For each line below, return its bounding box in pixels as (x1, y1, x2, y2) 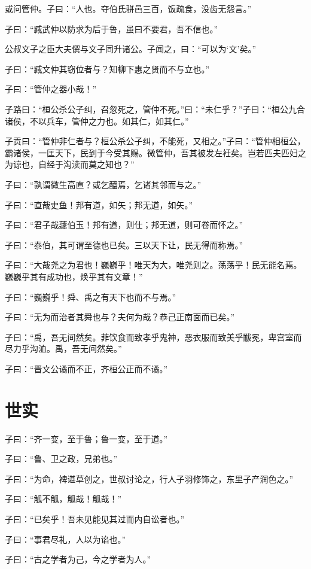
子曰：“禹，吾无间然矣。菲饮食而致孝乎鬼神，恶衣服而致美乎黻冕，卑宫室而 (5, 330, 302, 343)
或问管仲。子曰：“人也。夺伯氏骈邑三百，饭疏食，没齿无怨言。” (5, 2, 252, 14)
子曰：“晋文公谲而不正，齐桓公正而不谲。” (5, 362, 168, 375)
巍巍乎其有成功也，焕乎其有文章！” (5, 270, 143, 282)
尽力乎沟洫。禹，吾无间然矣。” (5, 342, 122, 355)
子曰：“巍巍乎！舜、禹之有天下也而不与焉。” (5, 290, 176, 303)
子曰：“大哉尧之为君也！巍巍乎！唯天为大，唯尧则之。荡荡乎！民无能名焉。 (5, 258, 302, 271)
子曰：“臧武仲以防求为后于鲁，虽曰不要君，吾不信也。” (5, 22, 218, 35)
